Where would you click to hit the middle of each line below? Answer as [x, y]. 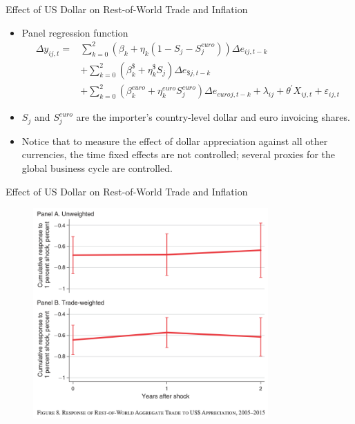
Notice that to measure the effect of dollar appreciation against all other [175, 141]
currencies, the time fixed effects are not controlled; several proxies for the [178, 154]
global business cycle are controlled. [97, 168]
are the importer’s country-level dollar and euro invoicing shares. [213, 117]
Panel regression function [75, 32]
